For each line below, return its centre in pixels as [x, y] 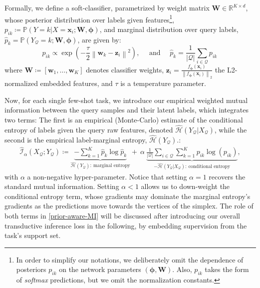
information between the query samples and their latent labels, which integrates [127, 110]
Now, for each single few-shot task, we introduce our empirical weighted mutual [126, 100]
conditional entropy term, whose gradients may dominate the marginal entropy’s [128, 196]
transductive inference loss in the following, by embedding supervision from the [126, 225]
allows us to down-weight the [185, 186]
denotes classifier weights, [125, 69]
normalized [21, 83]
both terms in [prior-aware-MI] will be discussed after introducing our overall [122, 215]
